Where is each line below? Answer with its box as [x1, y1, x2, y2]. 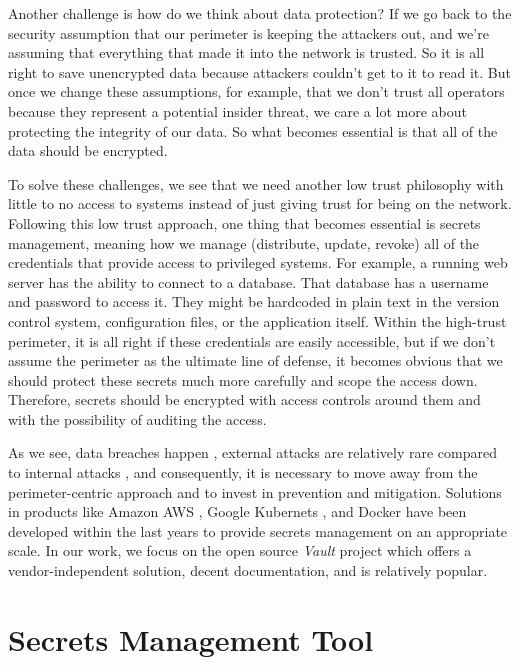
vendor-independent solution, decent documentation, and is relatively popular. [8, 560, 488, 581]
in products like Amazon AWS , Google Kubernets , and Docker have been [8, 501, 467, 522]
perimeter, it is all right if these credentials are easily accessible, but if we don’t [8, 330, 496, 351]
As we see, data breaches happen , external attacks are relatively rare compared [8, 442, 497, 463]
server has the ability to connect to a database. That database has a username [8, 271, 489, 292]
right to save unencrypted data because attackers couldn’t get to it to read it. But [8, 61, 512, 82]
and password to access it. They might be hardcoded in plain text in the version [8, 291, 500, 312]
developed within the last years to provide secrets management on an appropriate [8, 520, 508, 541]
